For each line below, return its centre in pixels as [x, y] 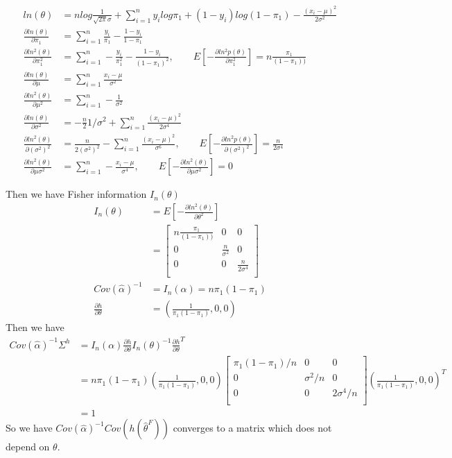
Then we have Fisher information [76, 194]
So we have [29, 428]
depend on [28, 447]
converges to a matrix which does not [252, 428]
